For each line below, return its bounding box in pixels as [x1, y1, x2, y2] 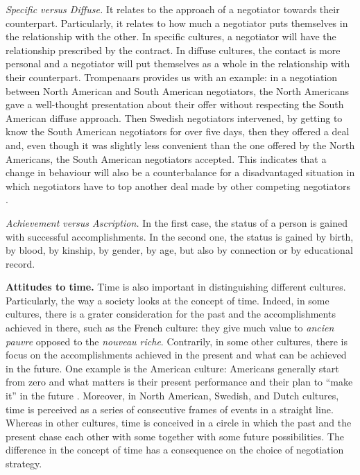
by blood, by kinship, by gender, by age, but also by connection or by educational [6, 243, 353, 257]
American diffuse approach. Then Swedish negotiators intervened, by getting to [6, 110, 343, 125]
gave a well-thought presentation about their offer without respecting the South [6, 97, 344, 112]
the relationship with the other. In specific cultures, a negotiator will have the [6, 29, 336, 44]
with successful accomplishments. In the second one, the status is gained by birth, [6, 229, 354, 243]
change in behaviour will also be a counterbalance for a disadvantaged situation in [6, 165, 355, 180]
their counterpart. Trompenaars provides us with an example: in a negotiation [6, 69, 338, 84]
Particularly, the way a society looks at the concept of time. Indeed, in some [6, 293, 329, 307]
